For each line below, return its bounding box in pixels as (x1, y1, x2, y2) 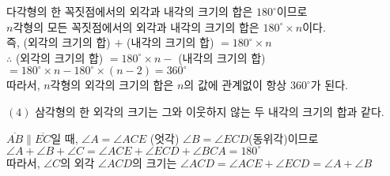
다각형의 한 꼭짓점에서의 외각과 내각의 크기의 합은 (6, 3, 253, 19)
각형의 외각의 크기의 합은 (50, 77, 174, 93)
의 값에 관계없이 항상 (184, 77, 287, 93)
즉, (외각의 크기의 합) (6, 34, 111, 51)
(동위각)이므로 (248, 129, 319, 146)
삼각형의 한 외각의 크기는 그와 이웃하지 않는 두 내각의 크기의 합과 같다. (35, 103, 384, 119)
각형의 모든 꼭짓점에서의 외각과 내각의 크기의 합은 (13, 18, 259, 35)
